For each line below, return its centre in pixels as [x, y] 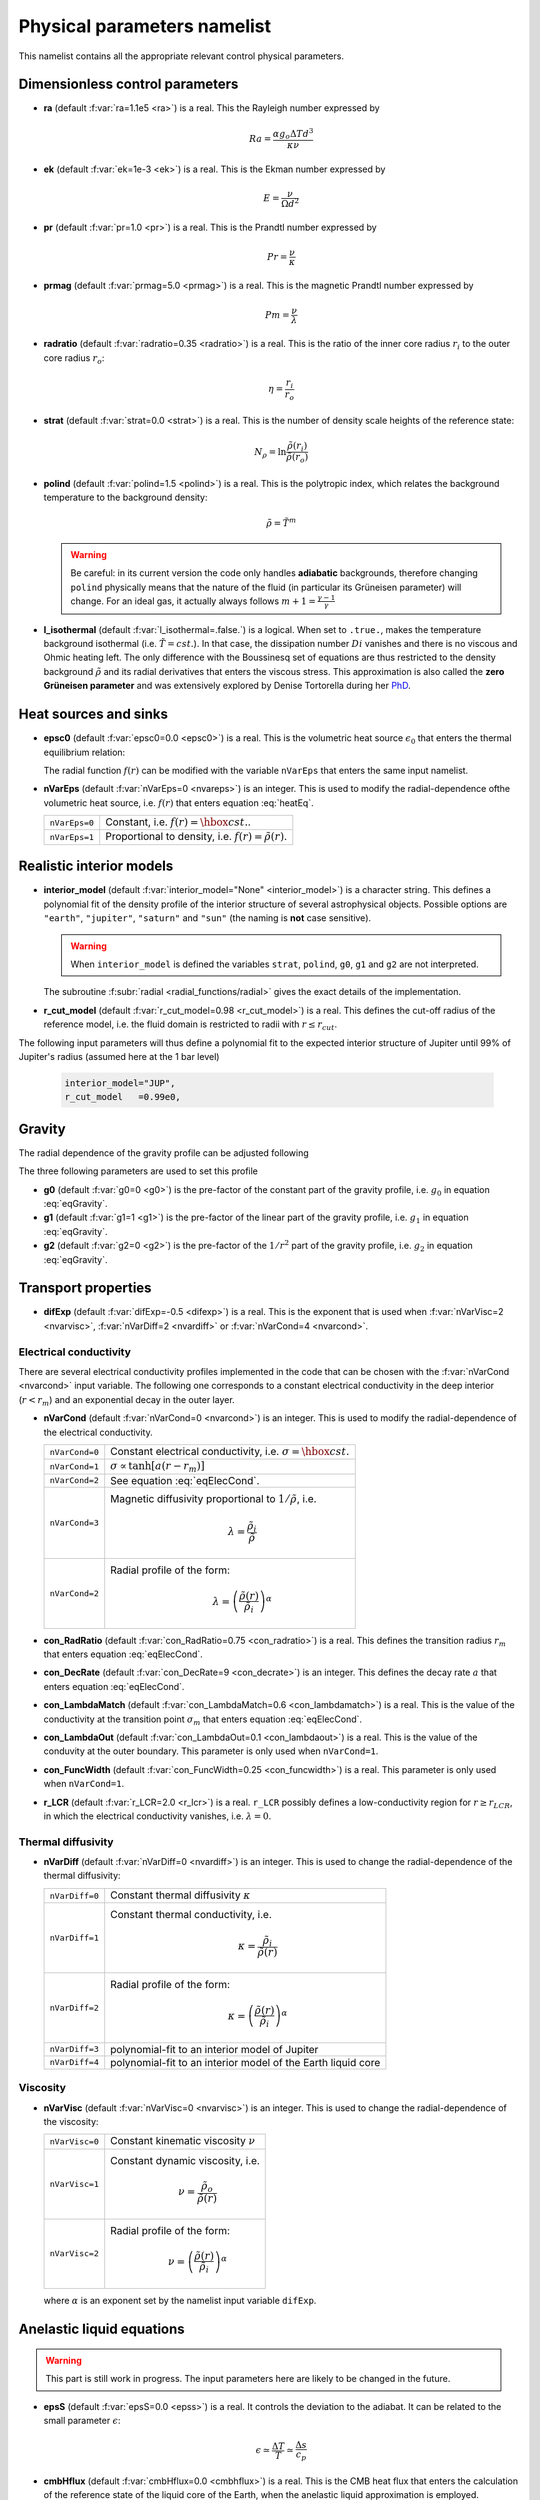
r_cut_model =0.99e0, [123, 1097]
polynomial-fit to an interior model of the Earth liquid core [245, 2062]
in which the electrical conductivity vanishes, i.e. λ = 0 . [157, 1816]
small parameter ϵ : [82, 2420]
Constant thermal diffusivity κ [180, 1895]
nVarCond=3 [74, 1522]
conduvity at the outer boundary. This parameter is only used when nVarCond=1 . [211, 1751]
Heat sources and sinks [93, 714]
